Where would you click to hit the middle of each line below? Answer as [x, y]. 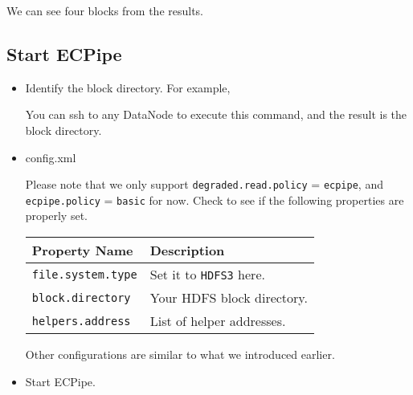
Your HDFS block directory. [229, 298]
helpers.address [81, 321]
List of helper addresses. [218, 321]
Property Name [82, 250]
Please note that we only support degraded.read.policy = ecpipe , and [204, 184]
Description [187, 250]
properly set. [56, 216]
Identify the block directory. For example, [128, 87]
